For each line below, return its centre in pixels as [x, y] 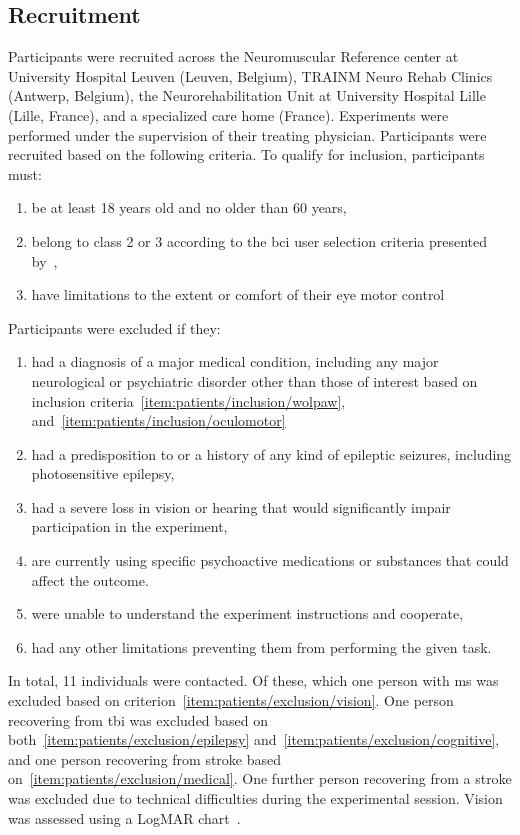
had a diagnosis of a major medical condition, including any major [235, 361]
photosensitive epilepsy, [103, 473]
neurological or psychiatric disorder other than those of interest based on [254, 380]
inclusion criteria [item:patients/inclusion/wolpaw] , [188, 400]
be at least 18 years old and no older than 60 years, [189, 207]
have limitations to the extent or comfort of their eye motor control [238, 294]
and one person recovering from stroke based [145, 758]
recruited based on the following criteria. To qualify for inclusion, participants [246, 154]
